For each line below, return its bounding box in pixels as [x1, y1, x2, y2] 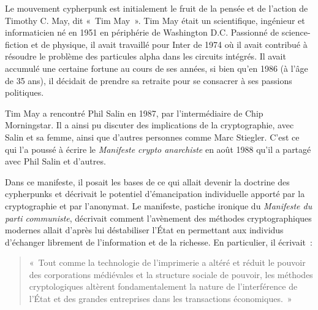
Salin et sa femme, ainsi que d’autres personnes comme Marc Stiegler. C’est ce [5, 130, 300, 143]
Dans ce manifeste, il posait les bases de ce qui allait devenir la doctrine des [5, 175, 290, 188]
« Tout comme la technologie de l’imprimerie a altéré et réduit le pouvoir [29, 256, 306, 269]
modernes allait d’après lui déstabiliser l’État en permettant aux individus [5, 223, 284, 236]
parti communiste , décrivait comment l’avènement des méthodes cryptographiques [5, 211, 312, 224]
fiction [5, 37, 29, 50]
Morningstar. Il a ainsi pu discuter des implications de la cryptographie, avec [5, 118, 294, 131]
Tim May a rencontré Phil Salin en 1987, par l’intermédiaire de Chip [5, 106, 263, 119]
